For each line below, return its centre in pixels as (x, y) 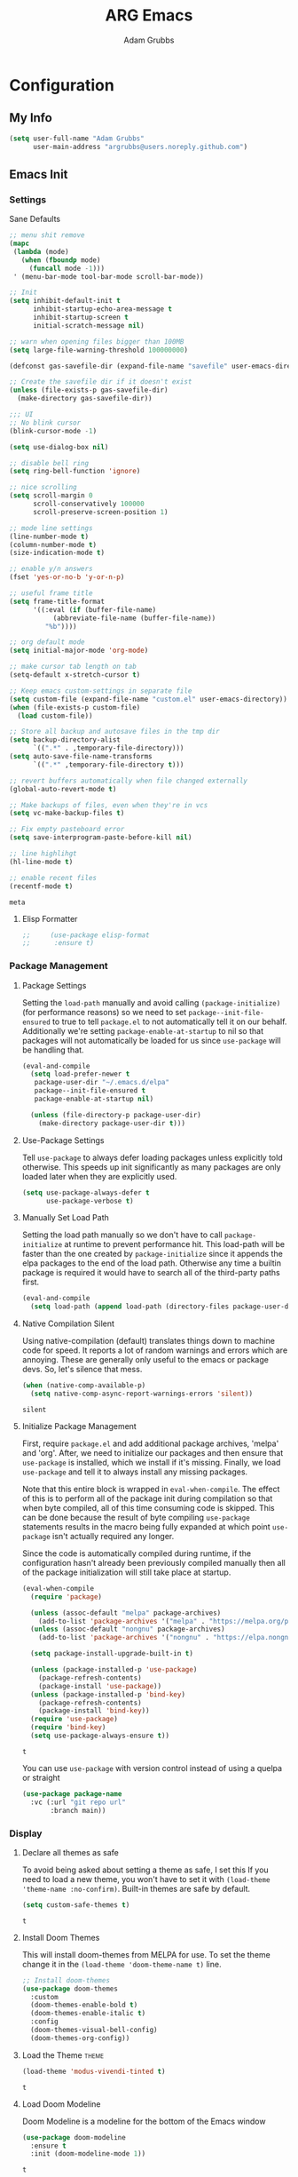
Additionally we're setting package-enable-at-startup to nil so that (143, 1030)
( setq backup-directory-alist (65, 740)
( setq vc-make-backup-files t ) (67, 814)
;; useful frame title (51, 593)
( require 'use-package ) (74, 1720)
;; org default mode (47, 642)
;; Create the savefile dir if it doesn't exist (101, 382)
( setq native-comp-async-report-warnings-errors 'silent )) (142, 1394)
